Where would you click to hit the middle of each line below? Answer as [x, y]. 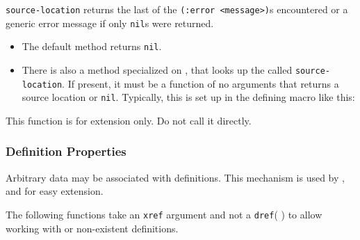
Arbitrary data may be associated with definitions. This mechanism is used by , [175, 177]
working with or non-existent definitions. [92, 228]
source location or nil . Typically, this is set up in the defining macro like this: [188, 97]
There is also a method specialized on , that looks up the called [157, 69]
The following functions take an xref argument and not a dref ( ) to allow [164, 214]
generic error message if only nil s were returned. [110, 23]
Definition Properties [66, 151]
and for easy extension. [55, 191]
